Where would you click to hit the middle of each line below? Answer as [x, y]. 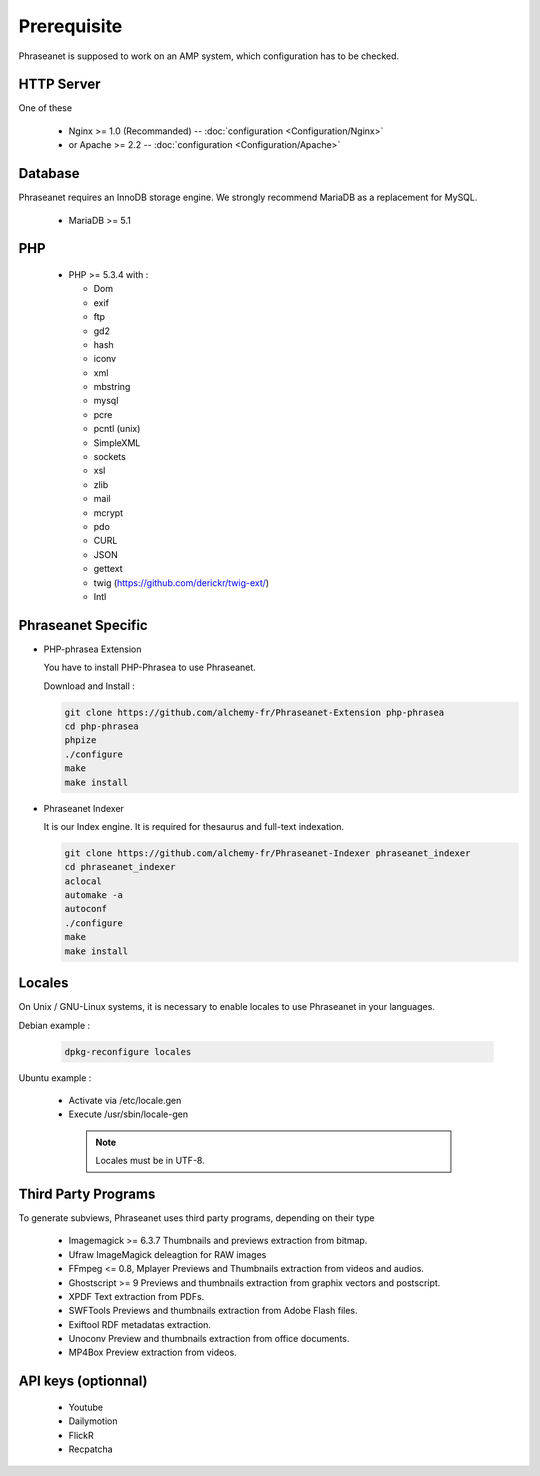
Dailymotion [93, 1421]
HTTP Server [59, 84]
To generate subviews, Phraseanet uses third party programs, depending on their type [196, 1217]
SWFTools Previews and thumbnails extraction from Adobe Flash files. [213, 1311]
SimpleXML [117, 442]
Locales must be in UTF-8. [150, 1161]
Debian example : [54, 1025]
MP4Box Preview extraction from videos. [152, 1352]
